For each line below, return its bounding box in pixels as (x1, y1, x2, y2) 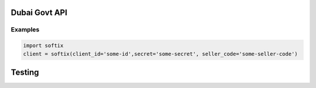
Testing (11, 67, 39, 77)
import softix (23, 43, 64, 49)
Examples (11, 26, 40, 34)
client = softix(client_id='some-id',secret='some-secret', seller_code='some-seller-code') (23, 50, 298, 57)
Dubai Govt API (11, 8, 67, 17)
